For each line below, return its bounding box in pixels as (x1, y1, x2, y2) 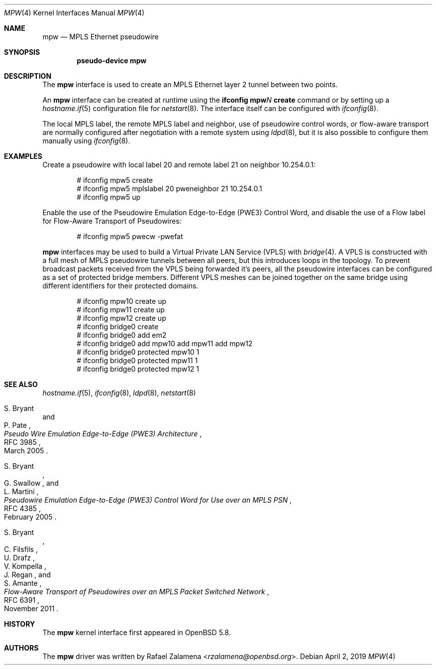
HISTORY (4, 620, 35, 628)
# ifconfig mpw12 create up (77, 314, 166, 322)
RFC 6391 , (4, 596, 40, 604)
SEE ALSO (4, 380, 38, 389)
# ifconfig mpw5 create (77, 176, 153, 184)
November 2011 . (4, 604, 59, 613)
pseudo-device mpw (77, 56, 147, 65)
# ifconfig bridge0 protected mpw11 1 (77, 356, 198, 365)
